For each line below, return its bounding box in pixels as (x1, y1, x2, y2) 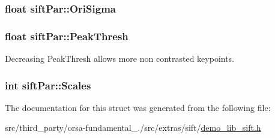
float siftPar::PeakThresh (5, 28, 128, 43)
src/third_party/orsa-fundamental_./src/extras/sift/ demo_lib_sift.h (5, 121, 261, 134)
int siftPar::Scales (5, 77, 91, 92)
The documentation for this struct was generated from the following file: (5, 101, 271, 113)
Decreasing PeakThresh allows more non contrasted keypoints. (5, 52, 235, 65)
